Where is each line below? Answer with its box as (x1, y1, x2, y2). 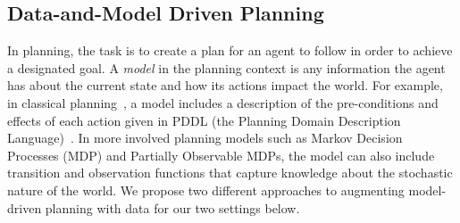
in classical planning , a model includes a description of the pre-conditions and (7, 93, 439, 111)
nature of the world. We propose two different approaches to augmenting (7, 180, 405, 199)
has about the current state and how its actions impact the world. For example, (7, 76, 443, 95)
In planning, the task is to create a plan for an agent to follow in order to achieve (7, 41, 453, 60)
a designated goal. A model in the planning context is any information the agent (7, 58, 446, 77)
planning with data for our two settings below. (45, 198, 300, 217)
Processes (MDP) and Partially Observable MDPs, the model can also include (7, 145, 435, 164)
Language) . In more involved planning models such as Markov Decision (7, 128, 403, 147)
